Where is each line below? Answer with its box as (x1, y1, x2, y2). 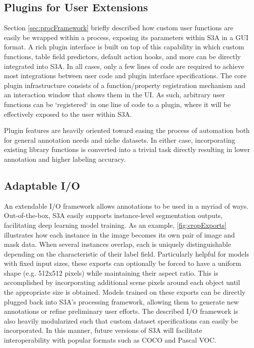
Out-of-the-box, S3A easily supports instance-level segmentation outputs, (4, 210, 223, 220)
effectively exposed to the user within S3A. (4, 109, 132, 119)
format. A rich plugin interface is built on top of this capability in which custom (4, 42, 244, 52)
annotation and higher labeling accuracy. (4, 153, 126, 164)
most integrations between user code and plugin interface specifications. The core (4, 70, 247, 81)
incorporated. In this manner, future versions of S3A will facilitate (4, 325, 202, 335)
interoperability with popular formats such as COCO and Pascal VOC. (4, 335, 216, 345)
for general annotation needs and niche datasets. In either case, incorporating (4, 134, 235, 145)
